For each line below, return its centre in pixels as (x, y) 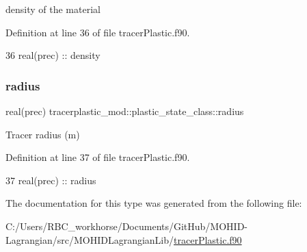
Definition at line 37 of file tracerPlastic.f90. (98, 157)
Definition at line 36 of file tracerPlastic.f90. (98, 32)
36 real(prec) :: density (53, 55)
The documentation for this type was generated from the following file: (154, 203)
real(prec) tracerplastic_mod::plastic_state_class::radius (125, 111)
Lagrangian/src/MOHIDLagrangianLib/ (90, 239)
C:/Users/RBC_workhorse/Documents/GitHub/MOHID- (127, 226)
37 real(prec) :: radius (51, 180)
